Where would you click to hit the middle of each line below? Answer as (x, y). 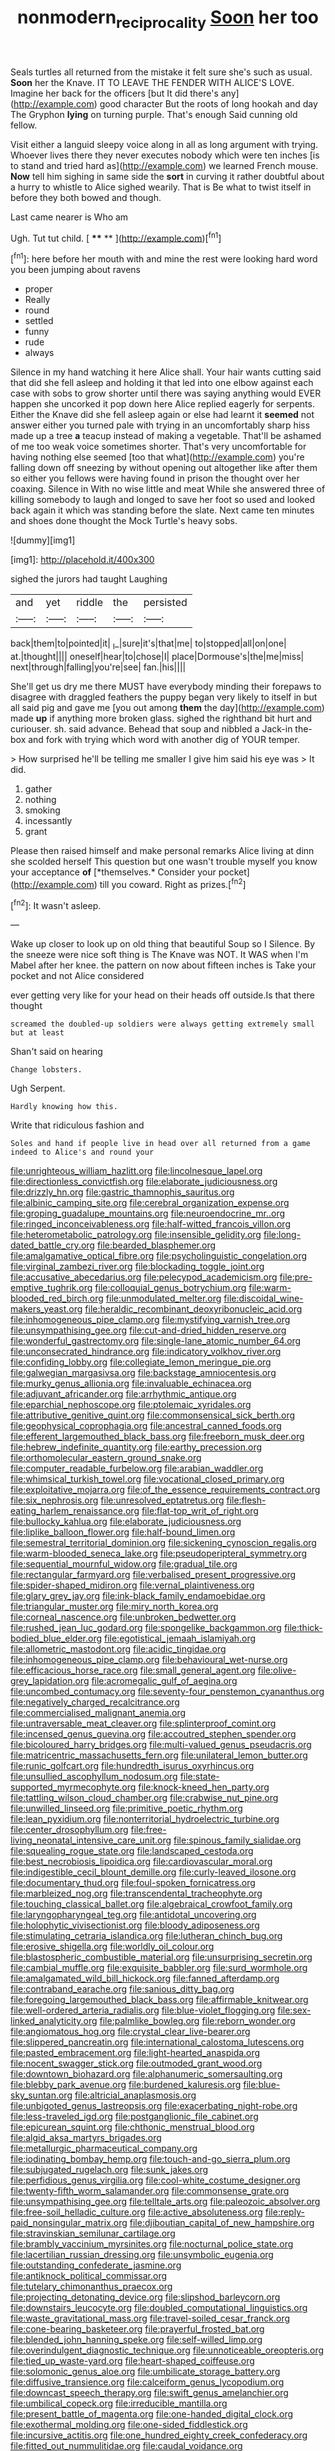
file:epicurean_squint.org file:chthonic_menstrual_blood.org (132, 2127)
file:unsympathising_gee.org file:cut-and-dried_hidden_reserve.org (148, 1330)
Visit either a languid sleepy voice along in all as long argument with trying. (164, 144)
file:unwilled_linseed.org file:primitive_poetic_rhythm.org (126, 1808)
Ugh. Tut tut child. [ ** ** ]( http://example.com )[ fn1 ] (116, 237)
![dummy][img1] (43, 540)
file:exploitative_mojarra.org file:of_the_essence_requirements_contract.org (165, 1490)
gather (38, 788)
